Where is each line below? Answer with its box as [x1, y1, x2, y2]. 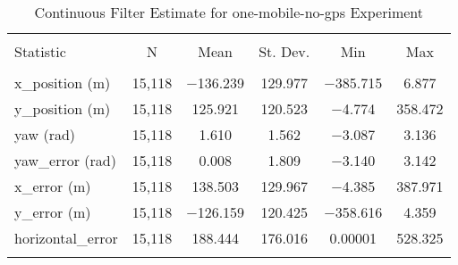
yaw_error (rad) [14, 150, 116, 170]
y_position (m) [14, 98, 111, 119]
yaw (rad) [14, 124, 76, 145]
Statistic [14, 41, 66, 62]
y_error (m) [14, 202, 91, 222]
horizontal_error [14, 228, 118, 248]
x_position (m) [14, 72, 111, 93]
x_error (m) [14, 176, 91, 196]
